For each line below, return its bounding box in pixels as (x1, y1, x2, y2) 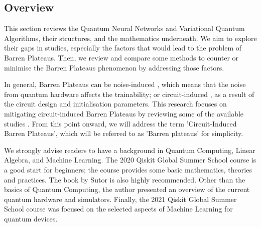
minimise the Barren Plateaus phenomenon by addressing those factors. (4, 62, 224, 72)
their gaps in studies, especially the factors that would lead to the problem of (4, 42, 242, 53)
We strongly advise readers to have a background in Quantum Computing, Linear (4, 144, 255, 155)
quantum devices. (4, 213, 58, 223)
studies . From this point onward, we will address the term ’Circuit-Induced (4, 118, 237, 128)
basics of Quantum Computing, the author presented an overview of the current (4, 184, 250, 194)
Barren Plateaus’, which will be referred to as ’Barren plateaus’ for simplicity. (4, 128, 243, 138)
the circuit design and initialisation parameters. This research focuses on (4, 98, 227, 109)
